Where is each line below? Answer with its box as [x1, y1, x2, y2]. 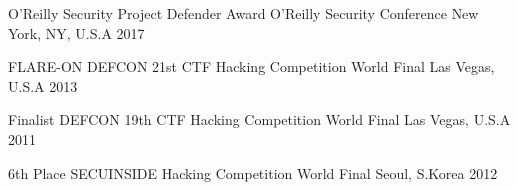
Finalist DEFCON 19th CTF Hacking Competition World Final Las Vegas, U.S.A [8, 109, 511, 130]
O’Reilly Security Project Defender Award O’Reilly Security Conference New [8, 3, 479, 23]
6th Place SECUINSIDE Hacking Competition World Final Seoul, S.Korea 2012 [8, 162, 498, 183]
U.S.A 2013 [8, 75, 78, 96]
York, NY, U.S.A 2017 [8, 22, 145, 43]
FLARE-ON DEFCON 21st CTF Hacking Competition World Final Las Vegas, [8, 56, 495, 77]
